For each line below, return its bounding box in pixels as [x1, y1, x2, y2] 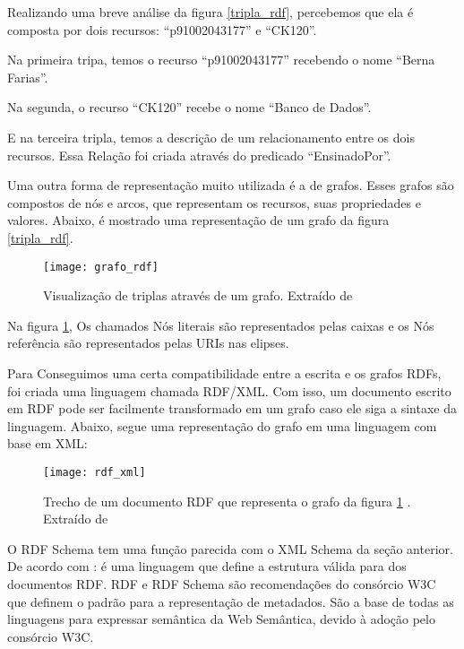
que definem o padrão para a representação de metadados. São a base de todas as [7, 592, 454, 610]
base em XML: [7, 434, 88, 453]
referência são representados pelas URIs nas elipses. [7, 333, 289, 352]
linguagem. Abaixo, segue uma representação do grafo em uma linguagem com [7, 416, 437, 435]
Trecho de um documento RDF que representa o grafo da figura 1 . [43, 491, 411, 510]
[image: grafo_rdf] [43, 260, 159, 273]
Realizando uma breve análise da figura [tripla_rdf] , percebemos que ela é [7, 3, 414, 21]
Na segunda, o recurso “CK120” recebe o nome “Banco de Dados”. [7, 98, 372, 117]
